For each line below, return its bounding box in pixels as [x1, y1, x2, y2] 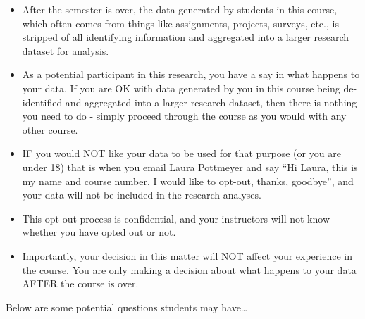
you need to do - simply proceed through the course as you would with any [22, 108, 347, 123]
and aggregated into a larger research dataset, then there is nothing [65, 94, 357, 109]
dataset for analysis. [22, 43, 109, 58]
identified [22, 94, 63, 109]
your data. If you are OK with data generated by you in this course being [22, 80, 340, 95]
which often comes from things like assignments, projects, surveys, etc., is [22, 15, 339, 30]
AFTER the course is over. [22, 276, 139, 291]
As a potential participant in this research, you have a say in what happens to [22, 67, 360, 82]
